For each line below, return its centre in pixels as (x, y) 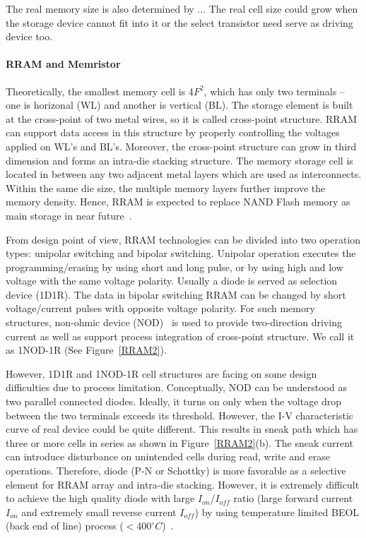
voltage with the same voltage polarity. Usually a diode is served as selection (172, 281)
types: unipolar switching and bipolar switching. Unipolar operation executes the (181, 253)
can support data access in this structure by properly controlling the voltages (173, 132)
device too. (29, 36)
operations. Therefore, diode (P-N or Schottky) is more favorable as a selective (176, 471)
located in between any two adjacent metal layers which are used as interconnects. (184, 174)
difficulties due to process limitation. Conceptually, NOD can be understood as (176, 387)
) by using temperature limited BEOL (277, 512)
